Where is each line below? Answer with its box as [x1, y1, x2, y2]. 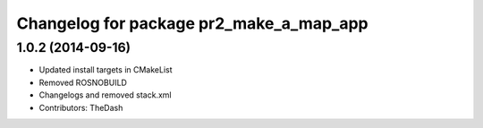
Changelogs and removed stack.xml [38, 90, 172, 100]
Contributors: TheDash [38, 102, 123, 113]
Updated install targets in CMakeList [38, 64, 174, 75]
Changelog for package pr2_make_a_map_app [16, 13, 369, 33]
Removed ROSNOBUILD [38, 77, 127, 88]
